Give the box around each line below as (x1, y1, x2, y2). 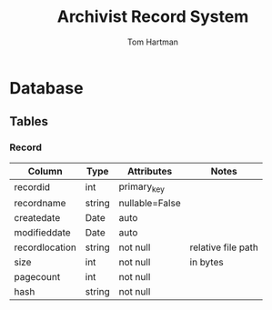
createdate (14, 211, 61, 224)
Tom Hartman (126, 36, 179, 47)
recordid (14, 181, 51, 194)
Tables (9, 114, 48, 129)
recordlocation (14, 241, 77, 254)
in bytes (189, 255, 225, 268)
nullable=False (118, 196, 181, 209)
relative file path (189, 241, 259, 254)
